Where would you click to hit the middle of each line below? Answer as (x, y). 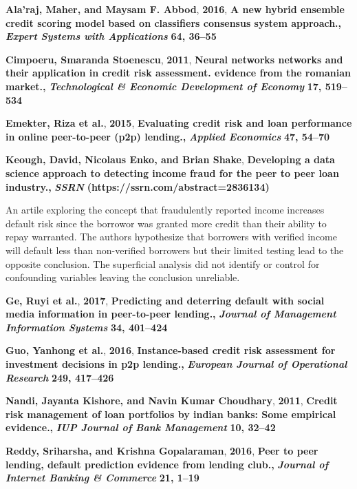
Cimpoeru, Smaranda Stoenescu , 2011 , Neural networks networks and (174, 59)
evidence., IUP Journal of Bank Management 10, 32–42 (141, 427)
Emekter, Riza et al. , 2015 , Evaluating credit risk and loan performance (179, 123)
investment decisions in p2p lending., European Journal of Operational (176, 364)
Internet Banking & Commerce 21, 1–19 (102, 478)
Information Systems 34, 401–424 (87, 327)
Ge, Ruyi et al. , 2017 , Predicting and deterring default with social (165, 300)
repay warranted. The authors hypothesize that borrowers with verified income (171, 237)
